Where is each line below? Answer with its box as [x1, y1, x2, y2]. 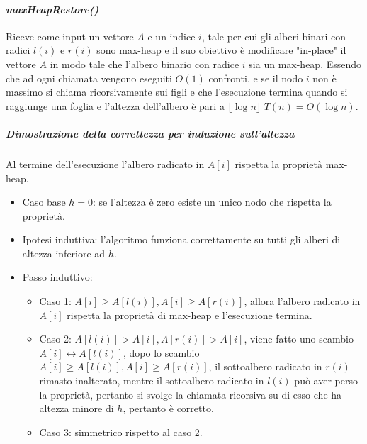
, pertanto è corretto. [123, 401, 214, 416]
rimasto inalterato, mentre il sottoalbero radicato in [39, 373, 264, 388]
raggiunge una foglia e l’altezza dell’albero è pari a [6, 98, 225, 113]
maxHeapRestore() [6, 1, 99, 16]
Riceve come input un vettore [6, 28, 134, 43]
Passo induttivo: [22, 270, 93, 284]
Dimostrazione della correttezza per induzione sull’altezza [6, 126, 295, 140]
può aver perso [294, 373, 358, 388]
